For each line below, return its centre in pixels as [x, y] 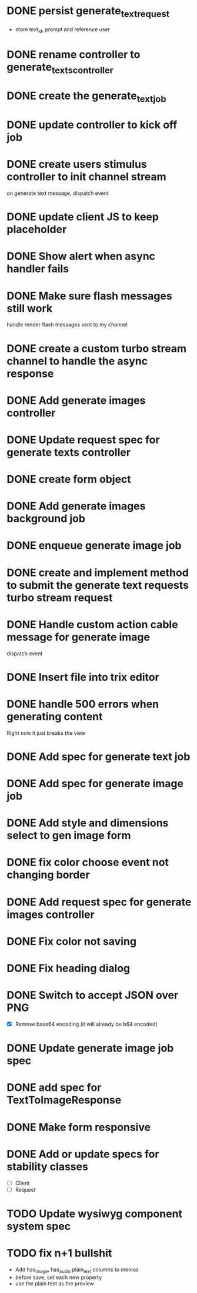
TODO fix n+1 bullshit [59, 1253]
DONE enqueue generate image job [94, 546]
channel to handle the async [77, 361]
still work [30, 308]
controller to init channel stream [86, 177]
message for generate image [79, 637]
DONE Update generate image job [90, 1048]
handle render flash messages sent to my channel [67, 324]
